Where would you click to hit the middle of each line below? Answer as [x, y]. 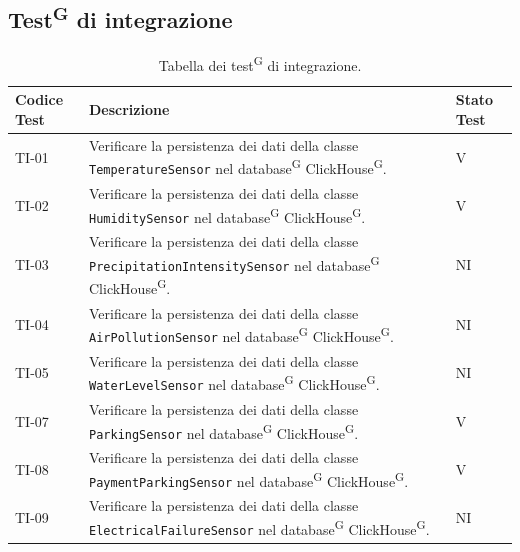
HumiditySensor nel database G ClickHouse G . [227, 215]
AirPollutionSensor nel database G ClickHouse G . [241, 334]
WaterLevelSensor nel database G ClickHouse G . [234, 383]
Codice [39, 99]
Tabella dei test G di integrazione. [260, 63]
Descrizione [129, 109]
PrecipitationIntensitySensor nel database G [234, 263]
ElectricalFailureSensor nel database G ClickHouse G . [259, 527]
